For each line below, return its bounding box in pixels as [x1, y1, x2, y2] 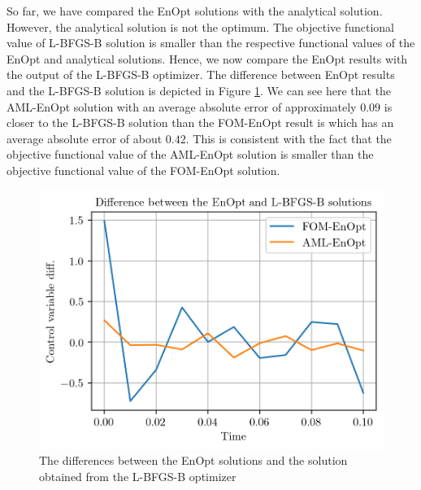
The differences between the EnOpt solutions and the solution [39, 452, 348, 469]
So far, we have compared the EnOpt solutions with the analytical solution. [7, 2, 383, 19]
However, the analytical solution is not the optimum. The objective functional [7, 18, 394, 35]
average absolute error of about [7, 129, 163, 147]
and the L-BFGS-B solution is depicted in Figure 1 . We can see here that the [7, 81, 392, 98]
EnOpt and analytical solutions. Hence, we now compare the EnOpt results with [7, 50, 408, 67]
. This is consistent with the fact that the [185, 129, 392, 147]
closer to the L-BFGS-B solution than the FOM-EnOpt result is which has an [7, 114, 394, 131]
